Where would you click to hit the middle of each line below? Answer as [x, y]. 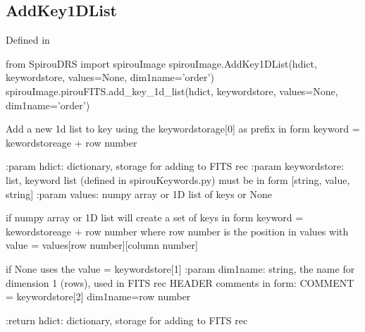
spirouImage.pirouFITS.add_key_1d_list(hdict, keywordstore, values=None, [172, 91]
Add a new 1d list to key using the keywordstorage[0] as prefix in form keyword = [183, 129]
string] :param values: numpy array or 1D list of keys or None [139, 193]
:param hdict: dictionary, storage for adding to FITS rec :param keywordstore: [175, 166]
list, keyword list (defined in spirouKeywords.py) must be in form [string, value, [178, 179]
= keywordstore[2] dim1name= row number [98, 296]
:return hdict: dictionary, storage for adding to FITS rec [127, 320]
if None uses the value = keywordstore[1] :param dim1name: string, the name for [180, 268]
